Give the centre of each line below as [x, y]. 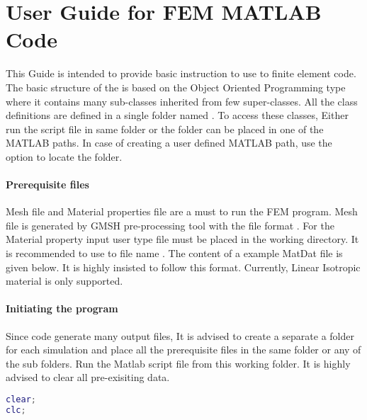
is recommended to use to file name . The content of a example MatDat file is [174, 253]
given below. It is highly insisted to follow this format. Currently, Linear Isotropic [183, 267]
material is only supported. [64, 281]
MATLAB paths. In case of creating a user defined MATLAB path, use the [169, 143]
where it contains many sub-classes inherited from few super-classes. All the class [182, 101]
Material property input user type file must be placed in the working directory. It [182, 239]
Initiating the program [62, 308]
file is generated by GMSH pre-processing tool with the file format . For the [170, 225]
